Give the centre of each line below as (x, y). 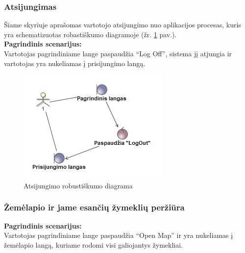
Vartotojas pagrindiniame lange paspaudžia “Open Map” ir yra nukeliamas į (119, 235)
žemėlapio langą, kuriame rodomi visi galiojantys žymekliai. (94, 244)
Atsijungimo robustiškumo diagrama (78, 185)
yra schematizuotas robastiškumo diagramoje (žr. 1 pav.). (90, 34)
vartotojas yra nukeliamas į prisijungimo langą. (75, 63)
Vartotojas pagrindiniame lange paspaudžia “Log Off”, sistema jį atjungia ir (118, 53)
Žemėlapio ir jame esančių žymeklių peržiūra (94, 207)
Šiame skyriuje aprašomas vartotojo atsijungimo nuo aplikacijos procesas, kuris (122, 25)
